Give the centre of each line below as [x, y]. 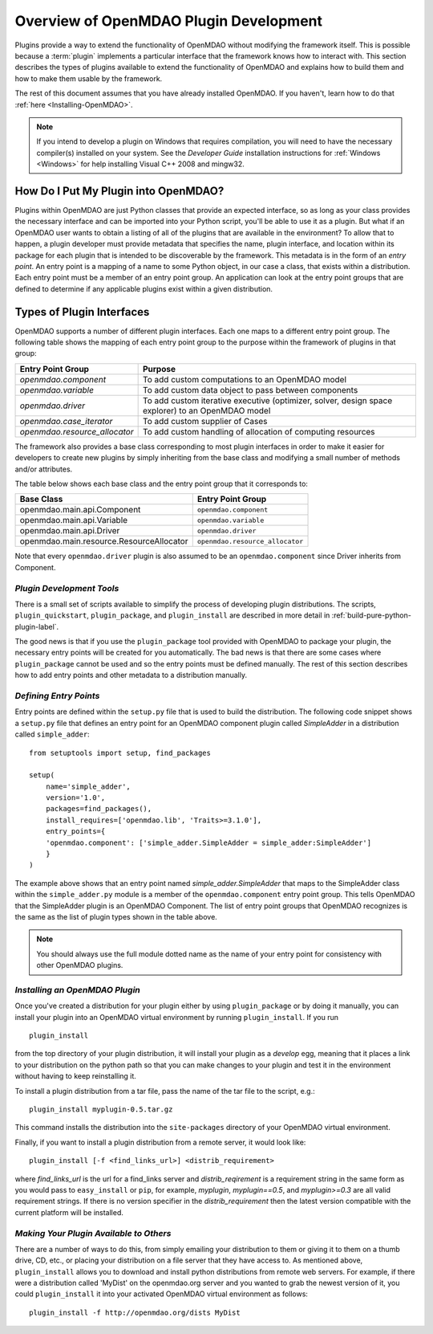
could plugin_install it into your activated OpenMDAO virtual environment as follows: [162, 1294]
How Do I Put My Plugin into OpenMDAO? [119, 191]
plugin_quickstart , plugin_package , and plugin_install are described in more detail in [172, 615]
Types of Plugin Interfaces [82, 312]
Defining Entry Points [57, 696]
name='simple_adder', [88, 786]
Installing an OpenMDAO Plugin [77, 989]
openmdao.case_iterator [66, 421]
